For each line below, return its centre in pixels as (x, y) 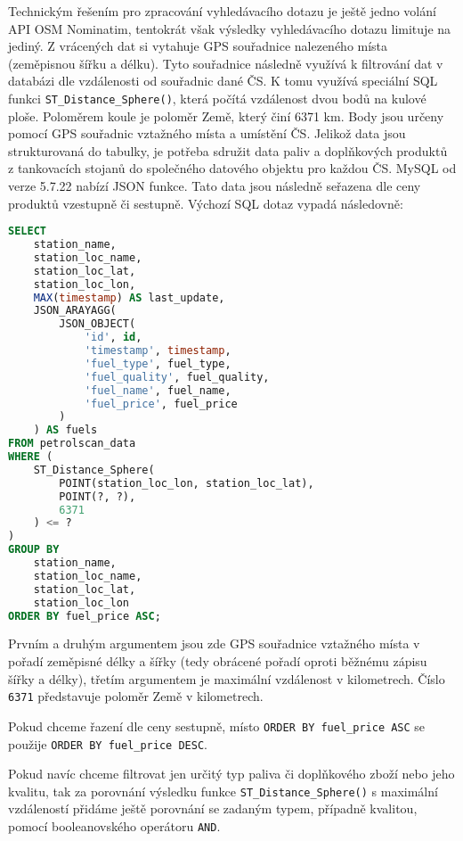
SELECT (27, 231)
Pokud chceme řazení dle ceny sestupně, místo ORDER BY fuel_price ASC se (217, 726)
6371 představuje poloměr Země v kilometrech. (136, 696)
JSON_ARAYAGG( (75, 311)
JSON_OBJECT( (97, 324)
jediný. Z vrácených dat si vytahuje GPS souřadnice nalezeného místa (198, 46)
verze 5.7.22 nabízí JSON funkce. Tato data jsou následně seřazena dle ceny (215, 186)
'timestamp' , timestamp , (158, 351)
